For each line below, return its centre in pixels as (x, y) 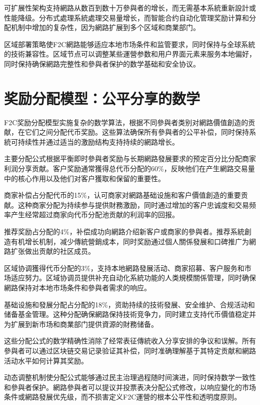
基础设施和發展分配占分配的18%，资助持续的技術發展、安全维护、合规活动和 (129, 304)
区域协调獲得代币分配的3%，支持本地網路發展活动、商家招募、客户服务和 (124, 268)
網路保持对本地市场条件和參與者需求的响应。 (77, 287)
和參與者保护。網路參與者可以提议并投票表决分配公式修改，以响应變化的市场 (130, 387)
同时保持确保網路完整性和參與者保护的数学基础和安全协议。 (102, 63)
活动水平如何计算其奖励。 (46, 360)
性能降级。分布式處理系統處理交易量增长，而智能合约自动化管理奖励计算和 (126, 17)
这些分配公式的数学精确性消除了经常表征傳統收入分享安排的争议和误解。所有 (130, 341)
